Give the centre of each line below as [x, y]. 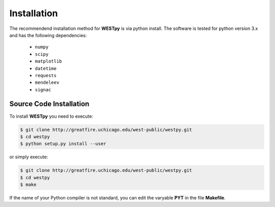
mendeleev [47, 83]
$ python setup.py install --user [63, 144]
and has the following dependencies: [48, 35]
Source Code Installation [49, 104]
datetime [46, 68]
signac [43, 90]
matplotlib [48, 61]
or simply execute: [29, 157]
